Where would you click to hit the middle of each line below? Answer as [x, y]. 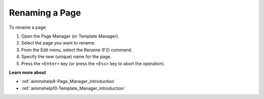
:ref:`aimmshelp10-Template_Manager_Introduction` [73, 88]
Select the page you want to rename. [58, 43]
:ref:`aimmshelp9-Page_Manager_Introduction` [68, 81]
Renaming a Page [45, 13]
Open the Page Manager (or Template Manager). [70, 36]
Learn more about [28, 72]
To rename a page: [28, 27]
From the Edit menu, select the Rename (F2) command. [77, 50]
